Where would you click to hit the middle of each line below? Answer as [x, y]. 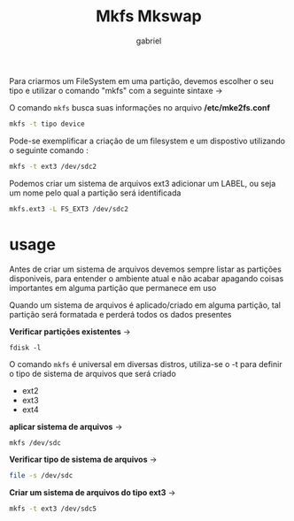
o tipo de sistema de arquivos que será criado [93, 373]
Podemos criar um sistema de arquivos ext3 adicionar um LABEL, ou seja [143, 183]
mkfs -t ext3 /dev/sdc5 [53, 509]
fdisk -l [25, 348]
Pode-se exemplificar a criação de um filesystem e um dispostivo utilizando [147, 141]
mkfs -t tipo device [47, 124]
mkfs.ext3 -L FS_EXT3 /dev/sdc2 [69, 209]
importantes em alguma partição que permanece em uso [113, 287]
